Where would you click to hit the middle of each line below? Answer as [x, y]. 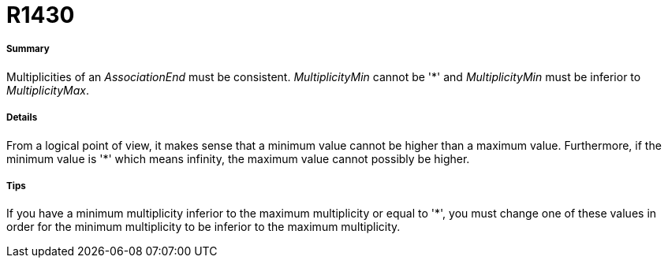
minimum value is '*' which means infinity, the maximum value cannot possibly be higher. [238, 158]
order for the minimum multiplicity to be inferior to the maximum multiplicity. [203, 227]
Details [22, 118]
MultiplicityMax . [48, 90]
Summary [28, 49]
